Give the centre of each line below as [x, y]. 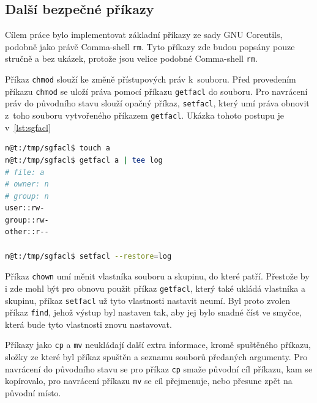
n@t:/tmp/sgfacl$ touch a [58, 148]
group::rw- [27, 220]
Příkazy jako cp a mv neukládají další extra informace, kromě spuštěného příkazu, [158, 345]
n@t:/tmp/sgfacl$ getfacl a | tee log [84, 160]
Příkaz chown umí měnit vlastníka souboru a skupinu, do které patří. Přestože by [157, 276]
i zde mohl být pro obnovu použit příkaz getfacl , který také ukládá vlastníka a [155, 288]
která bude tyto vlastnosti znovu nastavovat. [88, 324]
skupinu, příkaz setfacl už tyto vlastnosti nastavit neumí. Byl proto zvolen [148, 300]
